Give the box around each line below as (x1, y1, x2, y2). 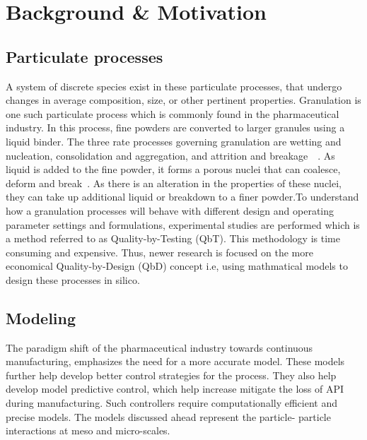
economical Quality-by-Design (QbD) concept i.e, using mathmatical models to (6, 258, 348, 273)
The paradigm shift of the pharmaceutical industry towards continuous (6, 340, 313, 355)
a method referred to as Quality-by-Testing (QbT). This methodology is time (6, 231, 340, 246)
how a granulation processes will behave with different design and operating (6, 203, 334, 218)
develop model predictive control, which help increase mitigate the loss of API (6, 381, 344, 396)
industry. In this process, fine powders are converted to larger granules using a (6, 120, 345, 135)
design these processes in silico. (6, 272, 140, 287)
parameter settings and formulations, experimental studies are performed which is (6, 217, 360, 232)
